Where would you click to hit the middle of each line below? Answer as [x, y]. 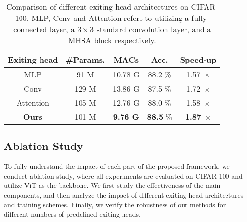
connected [30, 29]
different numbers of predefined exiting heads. [72, 214]
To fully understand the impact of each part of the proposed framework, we [117, 166]
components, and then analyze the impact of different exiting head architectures [124, 194]
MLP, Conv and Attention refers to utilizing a [110, 18]
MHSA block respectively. [112, 40]
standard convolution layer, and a [154, 29]
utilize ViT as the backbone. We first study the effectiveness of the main [112, 185]
